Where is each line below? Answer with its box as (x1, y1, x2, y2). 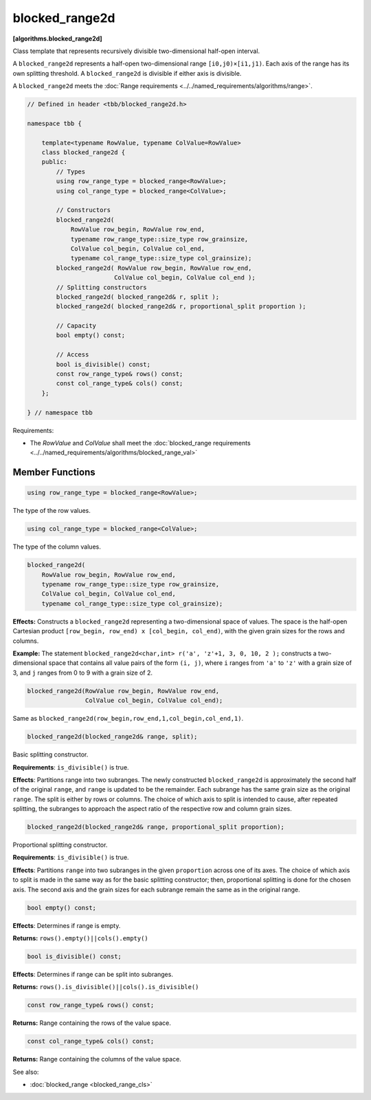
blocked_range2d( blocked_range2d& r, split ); (56, 293, 220, 301)
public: (41, 158, 68, 166)
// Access (56, 351, 89, 359)
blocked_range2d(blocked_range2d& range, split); (27, 733, 198, 741)
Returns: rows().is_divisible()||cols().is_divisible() (12, 983, 199, 991)
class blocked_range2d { (41, 149, 126, 156)
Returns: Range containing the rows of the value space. (12, 1019, 171, 1027)
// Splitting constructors (56, 283, 147, 291)
